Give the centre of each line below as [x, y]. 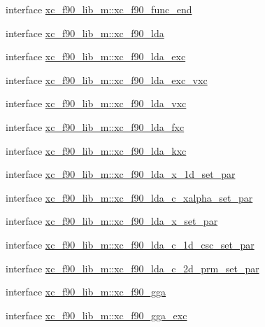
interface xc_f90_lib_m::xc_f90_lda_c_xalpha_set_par [129, 197]
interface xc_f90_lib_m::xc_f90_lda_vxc [96, 103]
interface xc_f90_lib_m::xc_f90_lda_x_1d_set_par [121, 174]
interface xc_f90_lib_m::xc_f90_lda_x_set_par [112, 221]
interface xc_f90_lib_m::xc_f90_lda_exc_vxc [107, 79]
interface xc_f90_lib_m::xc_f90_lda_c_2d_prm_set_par [132, 268]
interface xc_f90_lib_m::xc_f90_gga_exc [96, 315]
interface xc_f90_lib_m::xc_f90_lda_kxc [96, 150]
